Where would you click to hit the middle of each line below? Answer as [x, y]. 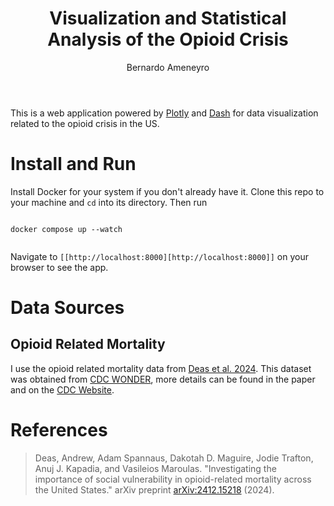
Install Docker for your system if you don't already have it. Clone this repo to [167, 191]
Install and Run [73, 164]
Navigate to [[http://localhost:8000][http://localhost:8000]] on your [159, 256]
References [59, 430]
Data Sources [67, 308]
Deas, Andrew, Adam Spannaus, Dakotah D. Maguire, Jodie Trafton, [174, 458]
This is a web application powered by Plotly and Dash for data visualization [164, 113]
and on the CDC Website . [62, 389]
